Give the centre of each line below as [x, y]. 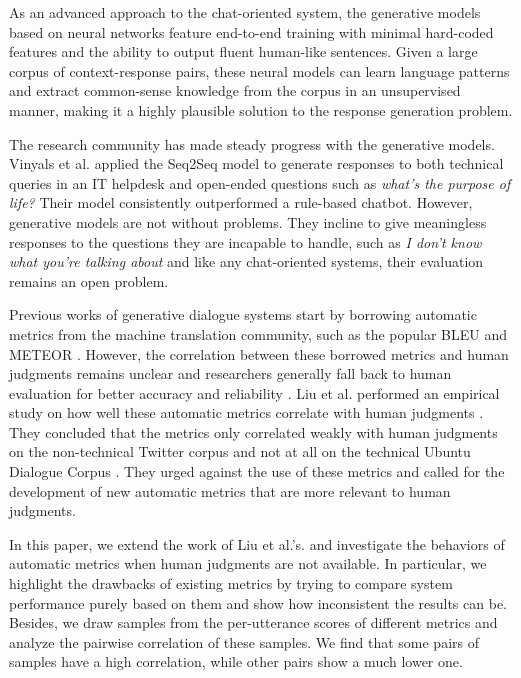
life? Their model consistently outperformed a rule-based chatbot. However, [241, 202]
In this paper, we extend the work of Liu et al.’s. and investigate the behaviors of [257, 543]
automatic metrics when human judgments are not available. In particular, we [248, 563]
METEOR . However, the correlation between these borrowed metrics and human [259, 353]
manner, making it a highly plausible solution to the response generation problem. [261, 109]
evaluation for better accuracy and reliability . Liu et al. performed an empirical [254, 392]
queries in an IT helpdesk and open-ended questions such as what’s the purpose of [260, 182]
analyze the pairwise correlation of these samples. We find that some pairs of [244, 641]
